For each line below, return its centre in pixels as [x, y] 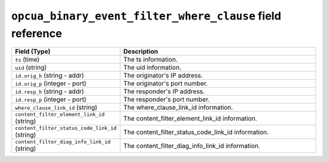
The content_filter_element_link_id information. [190, 118]
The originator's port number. [166, 83]
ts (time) [27, 60]
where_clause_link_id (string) [56, 108]
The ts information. [150, 60]
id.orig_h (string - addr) [50, 76]
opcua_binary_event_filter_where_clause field [146, 16]
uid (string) [31, 68]
